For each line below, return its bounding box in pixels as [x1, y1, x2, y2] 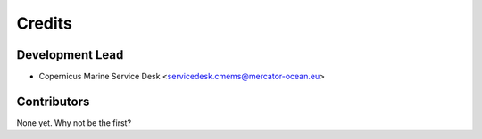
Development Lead [16, 47, 124, 62]
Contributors [16, 94, 90, 109]
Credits [16, 13, 73, 33]
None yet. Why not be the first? [16, 117, 132, 128]
